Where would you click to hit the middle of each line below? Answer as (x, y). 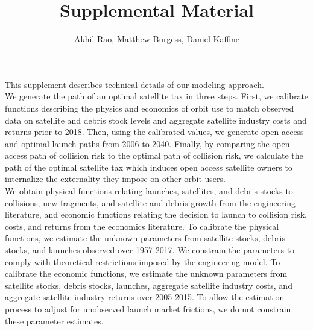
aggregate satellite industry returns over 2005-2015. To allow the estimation (145, 297)
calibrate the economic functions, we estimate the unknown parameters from (146, 273)
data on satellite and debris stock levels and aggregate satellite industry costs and (156, 120)
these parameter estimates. (54, 320)
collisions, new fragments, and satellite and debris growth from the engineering (150, 202)
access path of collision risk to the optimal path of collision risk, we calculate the (154, 155)
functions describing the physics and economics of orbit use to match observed (150, 108)
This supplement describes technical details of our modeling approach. (134, 84)
